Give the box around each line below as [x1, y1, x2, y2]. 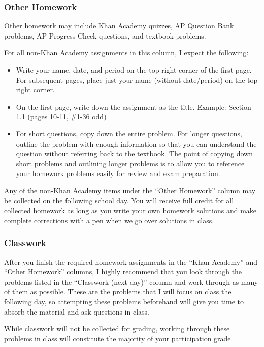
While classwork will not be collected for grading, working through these [4, 323, 230, 334]
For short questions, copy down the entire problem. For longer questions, [16, 128, 242, 138]
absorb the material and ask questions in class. [4, 306, 149, 317]
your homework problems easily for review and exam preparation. [16, 168, 220, 179]
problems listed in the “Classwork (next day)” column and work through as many [4, 276, 258, 287]
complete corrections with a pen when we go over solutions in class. [4, 215, 214, 225]
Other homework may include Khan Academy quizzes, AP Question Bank [4, 20, 234, 31]
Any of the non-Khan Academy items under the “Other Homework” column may [4, 185, 256, 195]
